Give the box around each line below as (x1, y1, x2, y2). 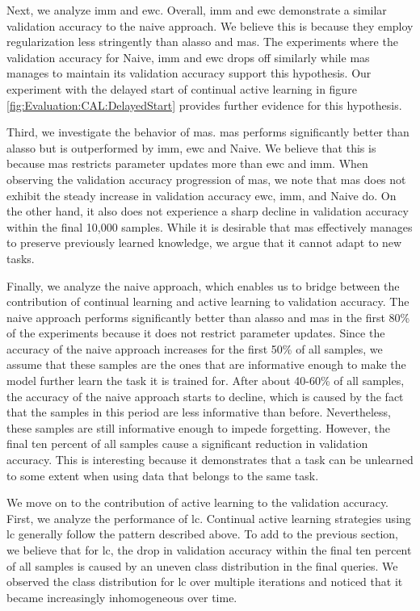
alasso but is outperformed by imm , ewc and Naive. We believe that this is (6, 139, 376, 156)
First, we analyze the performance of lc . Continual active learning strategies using (6, 509, 411, 526)
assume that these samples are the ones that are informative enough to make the (6, 356, 406, 373)
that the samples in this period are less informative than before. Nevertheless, (6, 404, 391, 421)
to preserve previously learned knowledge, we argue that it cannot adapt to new (6, 234, 402, 251)
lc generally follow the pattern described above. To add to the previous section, (6, 525, 398, 542)
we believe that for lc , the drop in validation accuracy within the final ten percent (6, 542, 412, 558)
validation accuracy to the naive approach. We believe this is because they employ (6, 17, 414, 34)
